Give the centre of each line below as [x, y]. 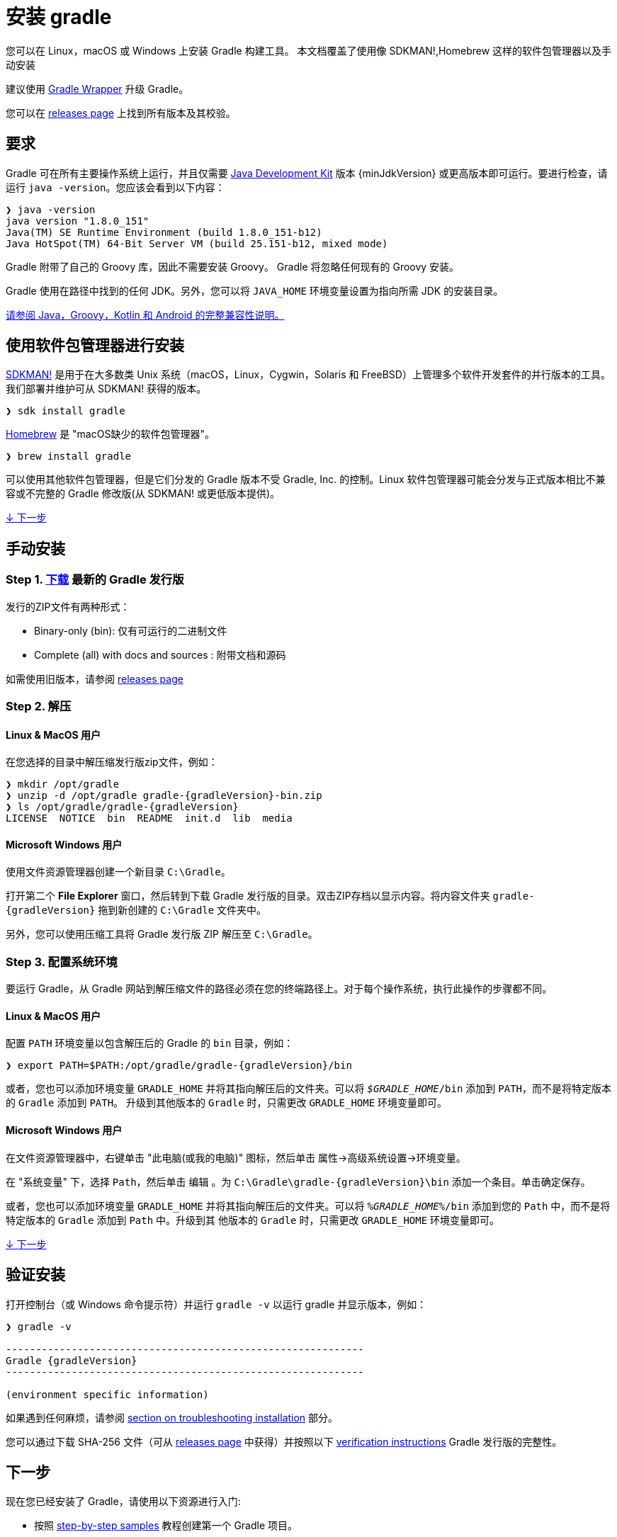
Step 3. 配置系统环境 [62, 962]
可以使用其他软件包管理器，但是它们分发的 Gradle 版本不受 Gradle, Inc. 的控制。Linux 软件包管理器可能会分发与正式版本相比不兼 [306, 480]
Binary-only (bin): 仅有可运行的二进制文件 [131, 630]
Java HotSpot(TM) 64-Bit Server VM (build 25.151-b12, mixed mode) [197, 243]
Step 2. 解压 [39, 707]
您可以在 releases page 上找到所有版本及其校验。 [121, 113]
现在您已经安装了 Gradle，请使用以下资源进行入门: [123, 1502]
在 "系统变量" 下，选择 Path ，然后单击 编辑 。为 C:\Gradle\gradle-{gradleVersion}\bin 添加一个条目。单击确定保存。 [298, 1181]
